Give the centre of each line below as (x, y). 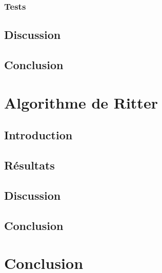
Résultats (29, 165)
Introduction (38, 135)
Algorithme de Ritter (81, 102)
